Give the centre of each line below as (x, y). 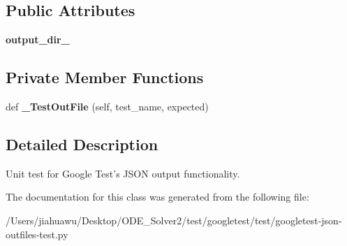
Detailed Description (82, 144)
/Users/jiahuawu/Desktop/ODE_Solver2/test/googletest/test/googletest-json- (174, 220)
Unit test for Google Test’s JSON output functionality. (123, 173)
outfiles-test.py (37, 234)
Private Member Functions (105, 77)
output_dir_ (38, 39)
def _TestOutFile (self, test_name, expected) (107, 106)
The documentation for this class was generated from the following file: (157, 197)
